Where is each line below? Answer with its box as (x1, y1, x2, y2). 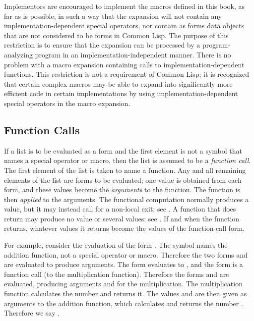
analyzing (4, 49, 33, 59)
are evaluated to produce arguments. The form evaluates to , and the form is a (4, 259, 243, 269)
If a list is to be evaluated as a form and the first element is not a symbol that (4, 145, 242, 156)
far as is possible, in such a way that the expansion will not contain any (4, 10, 222, 21)
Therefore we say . (4, 308, 60, 318)
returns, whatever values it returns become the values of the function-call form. (4, 223, 245, 233)
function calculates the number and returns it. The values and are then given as (4, 288, 247, 299)
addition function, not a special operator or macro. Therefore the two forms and (4, 249, 248, 260)
